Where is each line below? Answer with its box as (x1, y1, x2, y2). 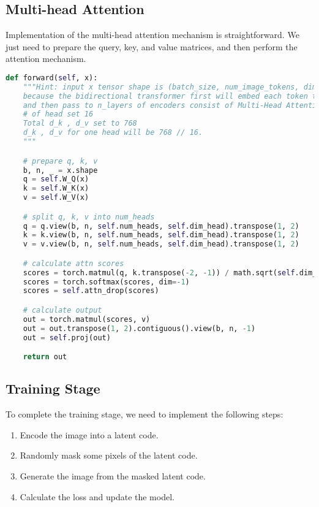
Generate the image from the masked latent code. (20, 470, 206, 482)
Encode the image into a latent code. (20, 428, 159, 441)
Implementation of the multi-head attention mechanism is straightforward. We (6, 28, 299, 41)
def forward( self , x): (6, 73, 98, 82)
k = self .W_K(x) (23, 184, 89, 193)
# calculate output (23, 305, 102, 314)
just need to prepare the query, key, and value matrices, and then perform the (6, 40, 298, 53)
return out (23, 353, 67, 362)
